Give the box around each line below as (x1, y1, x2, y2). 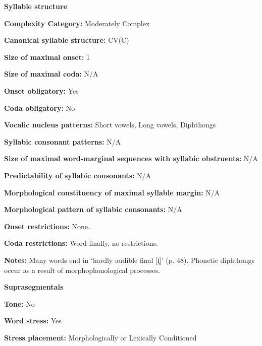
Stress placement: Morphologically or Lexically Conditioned (4, 332, 197, 342)
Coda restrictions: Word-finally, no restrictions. (4, 238, 158, 248)
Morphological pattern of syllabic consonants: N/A (4, 204, 182, 215)
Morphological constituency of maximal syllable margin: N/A (4, 187, 220, 197)
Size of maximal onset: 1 (4, 51, 90, 62)
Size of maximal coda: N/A (4, 68, 98, 79)
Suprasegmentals (4, 282, 64, 292)
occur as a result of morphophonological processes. (4, 264, 160, 275)
